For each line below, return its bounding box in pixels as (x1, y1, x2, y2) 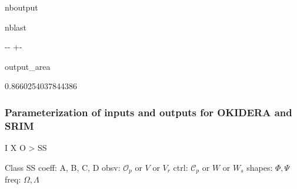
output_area (5, 60, 51, 72)
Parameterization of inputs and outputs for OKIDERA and (5, 104, 292, 119)
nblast (5, 21, 27, 33)
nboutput (5, 1, 38, 13)
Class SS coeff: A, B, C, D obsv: (5, 161, 121, 173)
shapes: (246, 161, 273, 173)
